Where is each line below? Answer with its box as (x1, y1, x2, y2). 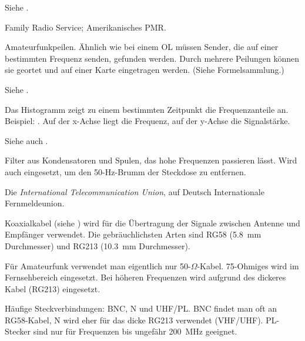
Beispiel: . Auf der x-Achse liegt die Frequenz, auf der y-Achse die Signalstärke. (5, 115, 290, 127)
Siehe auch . (5, 134, 48, 146)
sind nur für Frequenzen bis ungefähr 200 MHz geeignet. (33, 325, 237, 337)
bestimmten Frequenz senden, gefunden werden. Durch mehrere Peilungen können (5, 52, 300, 64)
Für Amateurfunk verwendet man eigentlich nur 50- (5, 259, 191, 272)
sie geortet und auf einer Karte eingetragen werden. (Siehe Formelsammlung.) (5, 63, 284, 76)
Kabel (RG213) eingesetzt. (5, 282, 100, 295)
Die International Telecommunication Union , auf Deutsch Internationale (5, 185, 264, 198)
